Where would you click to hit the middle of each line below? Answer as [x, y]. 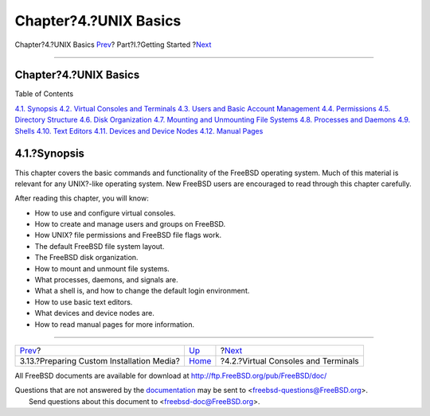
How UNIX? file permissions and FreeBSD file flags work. [128, 235]
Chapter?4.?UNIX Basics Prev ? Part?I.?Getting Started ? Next [113, 45]
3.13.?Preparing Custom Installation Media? [100, 361]
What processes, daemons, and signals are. [106, 280]
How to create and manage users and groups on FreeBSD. [130, 224]
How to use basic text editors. [84, 301]
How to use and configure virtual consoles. [105, 213]
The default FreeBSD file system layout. [100, 246]
